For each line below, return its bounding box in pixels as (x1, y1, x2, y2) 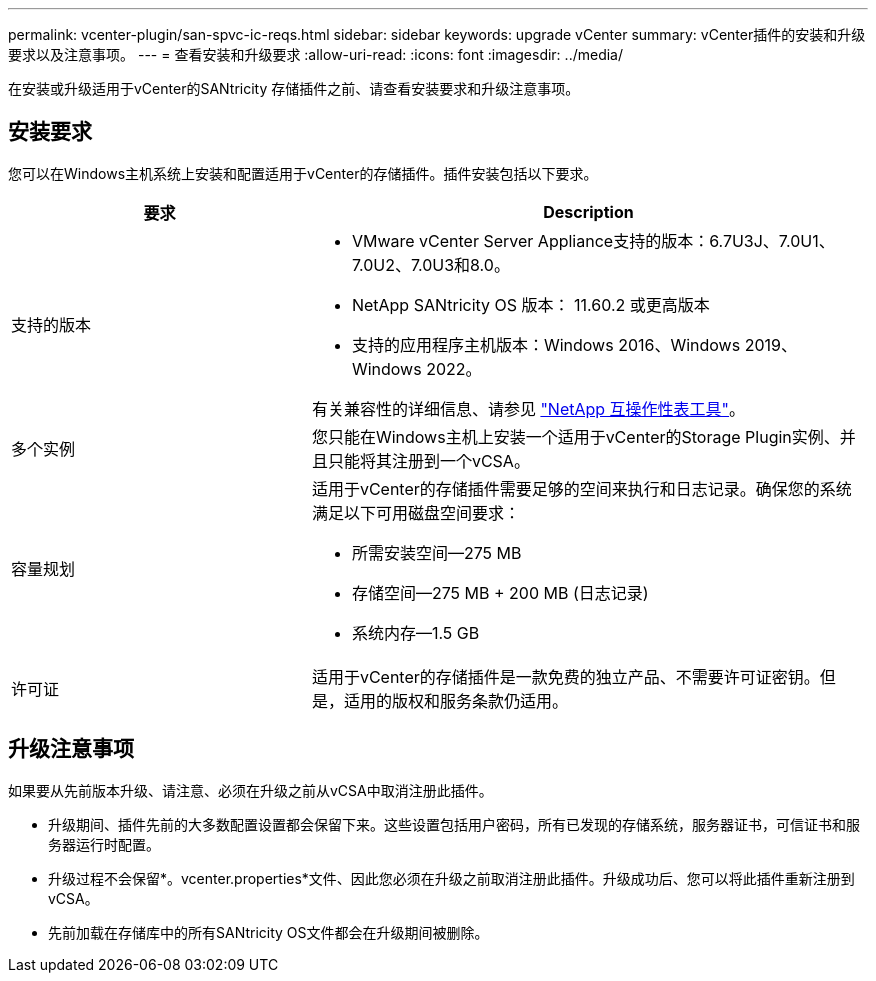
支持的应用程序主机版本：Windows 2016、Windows (351, 334, 741, 355)
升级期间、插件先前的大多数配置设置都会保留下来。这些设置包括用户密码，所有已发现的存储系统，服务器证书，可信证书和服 (48, 815, 860, 833)
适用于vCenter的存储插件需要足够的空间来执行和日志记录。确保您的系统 (311, 478, 852, 499)
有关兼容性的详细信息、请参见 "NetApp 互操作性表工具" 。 (311, 398, 746, 419)
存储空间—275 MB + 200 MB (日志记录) (351, 582, 649, 603)
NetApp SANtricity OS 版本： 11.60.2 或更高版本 (351, 294, 710, 315)
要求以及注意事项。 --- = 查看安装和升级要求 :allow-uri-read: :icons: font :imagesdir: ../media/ (8, 46, 624, 63)
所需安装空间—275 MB (351, 542, 522, 563)
